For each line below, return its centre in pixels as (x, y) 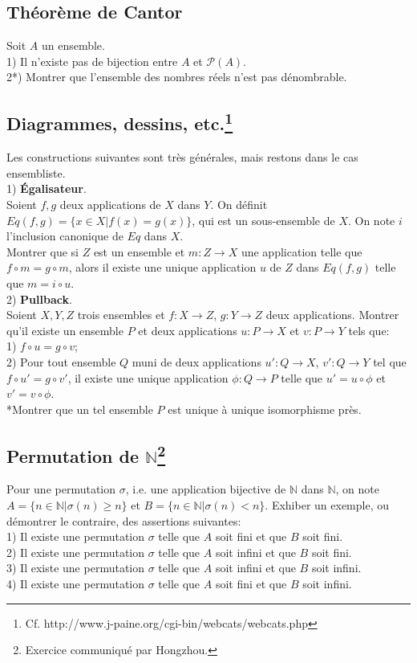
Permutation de (73, 455)
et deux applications (188, 330)
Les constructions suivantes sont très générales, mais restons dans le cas (182, 157)
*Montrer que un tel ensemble (80, 409)
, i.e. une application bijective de (206, 489)
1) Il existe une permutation (76, 536)
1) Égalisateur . (47, 188)
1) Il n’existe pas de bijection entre (92, 61)
